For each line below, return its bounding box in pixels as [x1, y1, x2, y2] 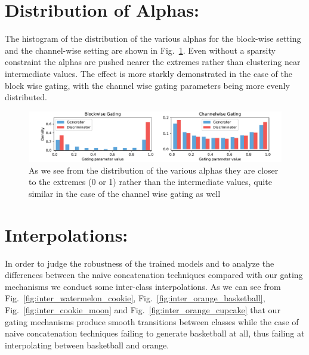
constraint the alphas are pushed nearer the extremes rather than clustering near [5, 55, 301, 68]
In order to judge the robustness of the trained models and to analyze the [5, 257, 274, 269]
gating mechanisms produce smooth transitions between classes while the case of [5, 315, 299, 328]
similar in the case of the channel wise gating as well [29, 187, 221, 199]
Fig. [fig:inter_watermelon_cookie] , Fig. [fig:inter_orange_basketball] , [5, 292, 265, 304]
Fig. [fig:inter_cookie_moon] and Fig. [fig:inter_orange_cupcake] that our [5, 304, 280, 316]
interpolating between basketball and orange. [5, 338, 169, 351]
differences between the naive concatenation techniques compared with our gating [5, 268, 303, 281]
